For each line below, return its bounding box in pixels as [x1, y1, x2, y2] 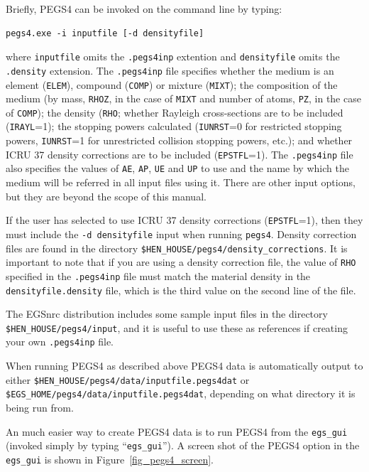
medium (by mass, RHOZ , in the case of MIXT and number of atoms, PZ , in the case [6, 91, 361, 106]
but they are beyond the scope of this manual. [6, 188, 206, 203]
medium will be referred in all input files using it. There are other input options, [6, 175, 356, 190]
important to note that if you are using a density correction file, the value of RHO [6, 254, 356, 269]
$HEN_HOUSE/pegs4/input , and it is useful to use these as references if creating [6, 320, 348, 335]
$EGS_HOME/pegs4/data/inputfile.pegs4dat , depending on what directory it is [6, 386, 356, 401]
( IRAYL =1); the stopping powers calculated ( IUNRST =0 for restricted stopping [6, 119, 342, 134]
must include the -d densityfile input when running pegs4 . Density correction [6, 226, 357, 241]
